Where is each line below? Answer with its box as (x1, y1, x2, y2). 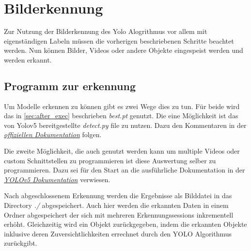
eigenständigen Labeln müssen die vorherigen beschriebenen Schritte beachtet (4, 35, 234, 46)
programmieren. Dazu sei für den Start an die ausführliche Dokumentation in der (4, 165, 245, 175)
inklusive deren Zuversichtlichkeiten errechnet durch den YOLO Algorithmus (4, 228, 232, 238)
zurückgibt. (4, 238, 37, 248)
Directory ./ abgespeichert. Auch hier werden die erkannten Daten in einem (4, 200, 229, 210)
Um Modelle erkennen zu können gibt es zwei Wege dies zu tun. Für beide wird (4, 101, 240, 111)
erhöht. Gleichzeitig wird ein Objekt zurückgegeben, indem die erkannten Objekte (4, 219, 247, 229)
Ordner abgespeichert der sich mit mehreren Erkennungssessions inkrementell (4, 209, 234, 220)
